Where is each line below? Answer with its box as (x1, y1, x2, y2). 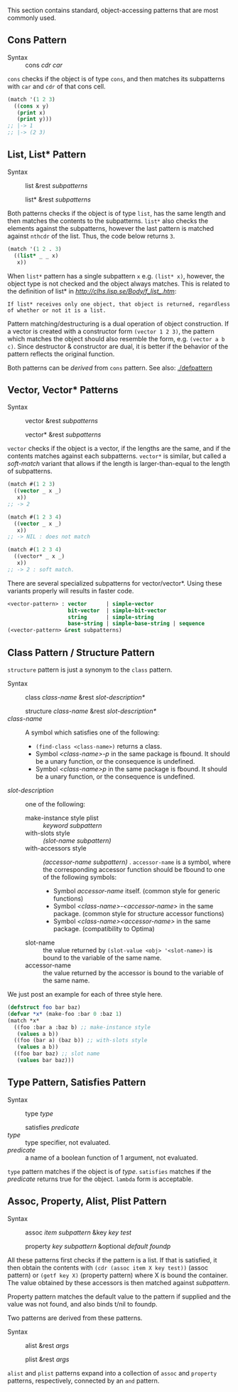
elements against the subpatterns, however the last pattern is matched (7, 224, 215, 232)
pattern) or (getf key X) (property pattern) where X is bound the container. (7, 1271, 229, 1279)
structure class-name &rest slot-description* (25, 707, 157, 715)
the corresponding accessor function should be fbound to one (43, 866, 225, 873)
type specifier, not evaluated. (25, 1138, 111, 1146)
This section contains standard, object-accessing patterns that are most (7, 6, 219, 14)
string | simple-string (67, 613, 154, 620)
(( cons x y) (13, 103, 50, 110)
